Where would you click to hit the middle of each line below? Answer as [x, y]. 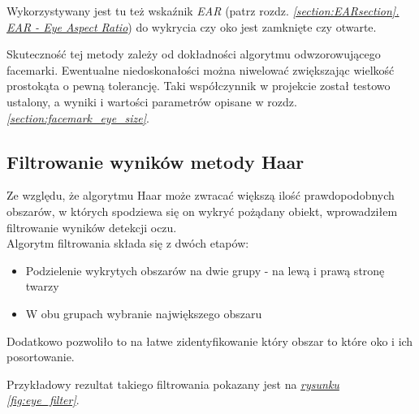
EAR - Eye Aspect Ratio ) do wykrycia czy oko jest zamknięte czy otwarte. [192, 26]
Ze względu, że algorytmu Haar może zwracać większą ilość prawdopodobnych [201, 195]
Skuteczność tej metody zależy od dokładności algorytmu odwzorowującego [194, 54]
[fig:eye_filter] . [43, 400]
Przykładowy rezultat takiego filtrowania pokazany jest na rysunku [173, 384]
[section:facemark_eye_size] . [78, 117]
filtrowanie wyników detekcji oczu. [92, 227]
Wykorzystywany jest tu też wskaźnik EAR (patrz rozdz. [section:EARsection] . [203, 11]
